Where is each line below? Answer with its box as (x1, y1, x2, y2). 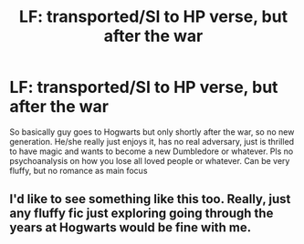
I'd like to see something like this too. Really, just (9, 191, 291, 207)
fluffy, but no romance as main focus (9, 165, 148, 176)
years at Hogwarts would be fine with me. (9, 220, 252, 236)
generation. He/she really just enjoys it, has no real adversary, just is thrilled (9, 136, 295, 147)
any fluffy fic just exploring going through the (9, 206, 274, 221)
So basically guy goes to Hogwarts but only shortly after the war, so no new (9, 126, 295, 137)
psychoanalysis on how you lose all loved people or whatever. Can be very (9, 155, 290, 166)
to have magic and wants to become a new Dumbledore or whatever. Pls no (9, 146, 294, 157)
